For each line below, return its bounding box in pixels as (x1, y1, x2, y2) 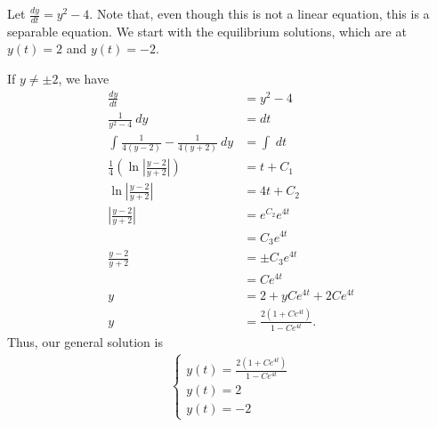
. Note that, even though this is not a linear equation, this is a (89, 4, 430, 22)
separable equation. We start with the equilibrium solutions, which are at (7, 21, 407, 40)
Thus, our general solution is (7, 332, 163, 350)
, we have (58, 69, 109, 88)
